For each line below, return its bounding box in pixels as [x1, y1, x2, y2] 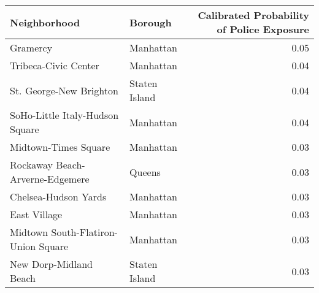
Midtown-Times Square [10, 140, 110, 154]
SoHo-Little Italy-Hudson [10, 108, 119, 122]
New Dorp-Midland [10, 257, 93, 271]
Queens [129, 164, 161, 179]
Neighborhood [10, 15, 80, 29]
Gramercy [10, 40, 53, 55]
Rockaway [10, 158, 53, 172]
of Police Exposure [217, 22, 309, 36]
